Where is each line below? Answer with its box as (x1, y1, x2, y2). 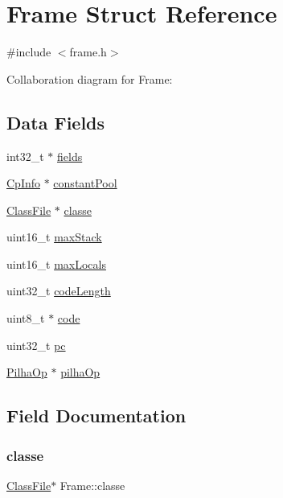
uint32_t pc (6, 336, 66, 353)
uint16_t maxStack (6, 228, 102, 245)
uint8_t (6, 310, 45, 327)
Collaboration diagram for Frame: (6, 70, 173, 87)
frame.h (69, 43, 107, 60)
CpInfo (6, 175, 41, 191)
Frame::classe (59, 476, 125, 493)
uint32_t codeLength (6, 282, 111, 299)
